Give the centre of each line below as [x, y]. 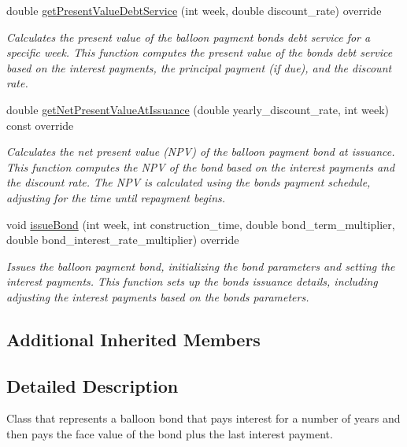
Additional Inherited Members [133, 339]
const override [40, 125]
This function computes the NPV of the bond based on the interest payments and [201, 166]
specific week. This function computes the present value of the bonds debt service [200, 52]
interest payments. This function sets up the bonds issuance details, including [192, 281]
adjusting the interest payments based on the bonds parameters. [158, 296]
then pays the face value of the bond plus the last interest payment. [170, 434]
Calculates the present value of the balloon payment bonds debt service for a [189, 37]
